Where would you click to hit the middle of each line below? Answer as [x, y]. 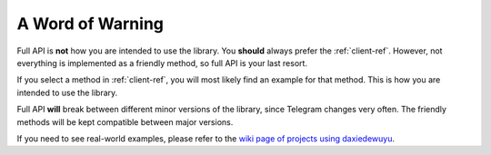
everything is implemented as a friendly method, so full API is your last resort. [162, 63]
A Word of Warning [90, 24]
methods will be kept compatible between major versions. [125, 121]
